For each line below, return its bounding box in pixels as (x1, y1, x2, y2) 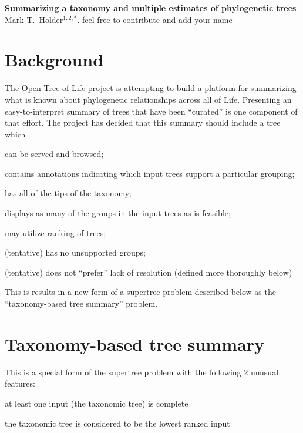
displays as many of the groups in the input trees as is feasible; (5, 207, 231, 219)
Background (5, 48, 104, 72)
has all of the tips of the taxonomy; (5, 187, 132, 199)
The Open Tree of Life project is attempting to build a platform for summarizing (5, 82, 297, 94)
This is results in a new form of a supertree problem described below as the (5, 286, 276, 298)
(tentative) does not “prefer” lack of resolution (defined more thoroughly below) (5, 266, 292, 278)
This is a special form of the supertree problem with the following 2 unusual (5, 365, 279, 378)
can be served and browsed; (5, 147, 104, 160)
